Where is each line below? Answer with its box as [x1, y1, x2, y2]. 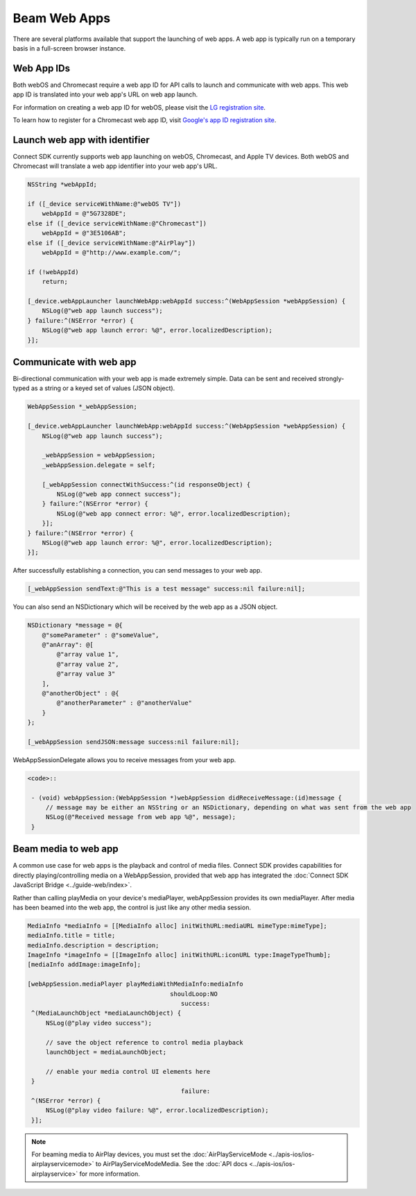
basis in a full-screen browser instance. [12, 44, 126, 52]
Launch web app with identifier [12, 134, 150, 146]
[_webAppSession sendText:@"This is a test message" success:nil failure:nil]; [27, 585, 306, 593]
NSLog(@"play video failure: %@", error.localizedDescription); [45, 1106, 269, 1114]
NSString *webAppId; [27, 180, 97, 189]
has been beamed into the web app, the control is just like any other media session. [12, 903, 251, 911]
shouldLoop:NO [170, 990, 218, 997]
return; [42, 278, 69, 286]
